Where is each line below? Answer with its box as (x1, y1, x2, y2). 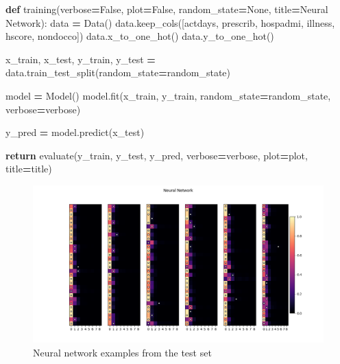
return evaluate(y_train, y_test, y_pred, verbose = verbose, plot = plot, (5, 148, 308, 162)
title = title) (5, 161, 52, 176)
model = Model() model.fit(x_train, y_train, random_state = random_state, (5, 88, 331, 102)
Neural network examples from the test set (33, 345, 212, 359)
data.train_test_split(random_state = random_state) (5, 65, 231, 80)
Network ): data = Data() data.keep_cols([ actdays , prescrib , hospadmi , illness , (5, 15, 335, 30)
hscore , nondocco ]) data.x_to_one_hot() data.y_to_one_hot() (5, 29, 274, 43)
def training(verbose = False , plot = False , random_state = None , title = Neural (5, 2, 328, 16)
